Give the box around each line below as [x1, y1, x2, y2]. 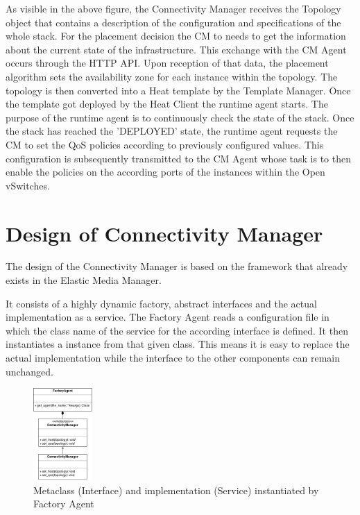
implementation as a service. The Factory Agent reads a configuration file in [6, 310, 329, 324]
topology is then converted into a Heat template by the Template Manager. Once [6, 83, 351, 97]
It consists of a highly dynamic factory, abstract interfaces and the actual [6, 296, 317, 310]
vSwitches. [6, 178, 50, 192]
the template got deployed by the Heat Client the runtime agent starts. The [6, 96, 328, 111]
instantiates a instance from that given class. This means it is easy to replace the [6, 337, 350, 351]
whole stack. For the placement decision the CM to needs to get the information [6, 28, 346, 43]
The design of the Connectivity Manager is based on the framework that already [6, 259, 348, 273]
